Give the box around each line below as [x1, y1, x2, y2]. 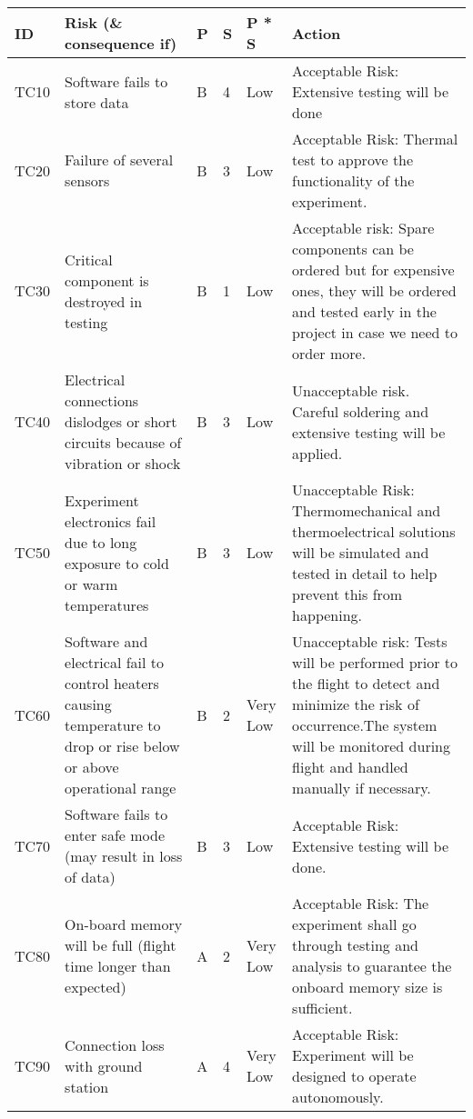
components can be [292, 238, 414, 259]
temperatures [65, 594, 149, 615]
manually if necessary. [292, 777, 431, 798]
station [65, 1075, 109, 1097]
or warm [65, 573, 118, 594]
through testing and [292, 934, 418, 955]
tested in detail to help [292, 563, 438, 584]
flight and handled [292, 756, 408, 777]
